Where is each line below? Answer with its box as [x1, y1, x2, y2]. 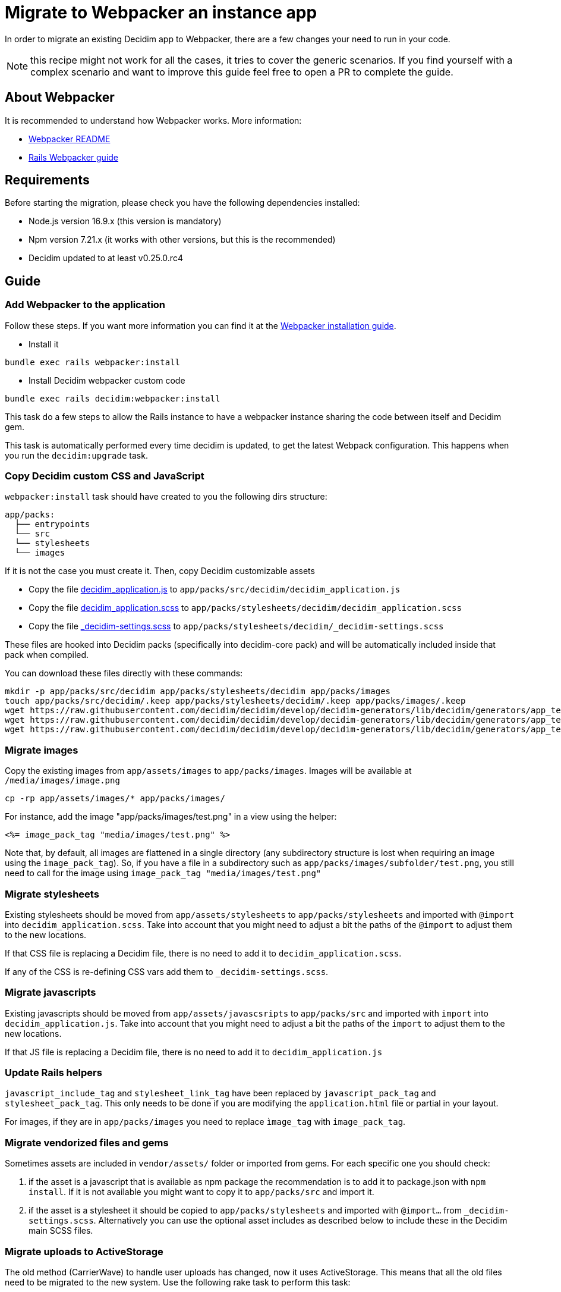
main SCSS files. [29, 1225, 93, 1236]
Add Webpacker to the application [5, 299, 166, 311]
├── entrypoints [14, 519, 90, 529]
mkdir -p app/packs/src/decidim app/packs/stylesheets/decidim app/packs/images [5, 686, 391, 697]
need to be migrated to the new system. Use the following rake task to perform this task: [5, 1277, 351, 1287]
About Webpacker [5, 90, 115, 105]
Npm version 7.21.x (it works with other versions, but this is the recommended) [29, 234, 336, 245]
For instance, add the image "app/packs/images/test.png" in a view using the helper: [5, 811, 337, 822]
